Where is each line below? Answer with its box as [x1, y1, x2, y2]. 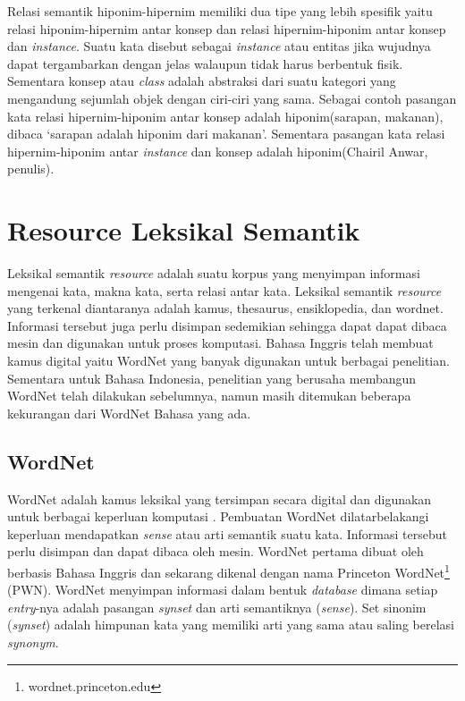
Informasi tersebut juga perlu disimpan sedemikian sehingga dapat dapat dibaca [7, 316, 447, 334]
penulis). [7, 159, 55, 178]
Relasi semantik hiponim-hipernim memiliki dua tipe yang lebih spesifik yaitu [7, 2, 433, 20]
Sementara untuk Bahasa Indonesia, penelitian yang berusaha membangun [7, 368, 417, 387]
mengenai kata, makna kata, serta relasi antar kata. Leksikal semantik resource [7, 281, 442, 300]
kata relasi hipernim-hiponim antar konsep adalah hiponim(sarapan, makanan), [7, 106, 444, 125]
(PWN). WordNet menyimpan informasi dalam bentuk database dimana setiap [7, 580, 438, 599]
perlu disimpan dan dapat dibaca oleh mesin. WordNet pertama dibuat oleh [7, 542, 424, 561]
